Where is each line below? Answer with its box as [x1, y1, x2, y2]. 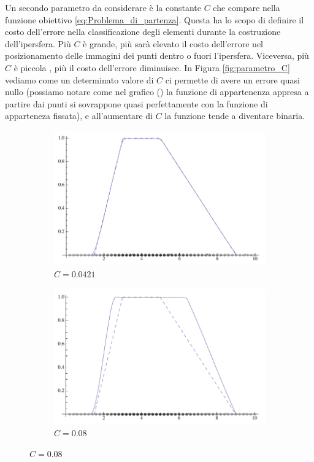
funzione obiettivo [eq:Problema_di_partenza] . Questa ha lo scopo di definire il [5, 13, 304, 26]
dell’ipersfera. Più [5, 37, 71, 50]
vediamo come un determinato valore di [5, 73, 154, 86]
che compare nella [213, 1, 280, 13]
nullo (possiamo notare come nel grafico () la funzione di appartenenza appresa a [5, 85, 309, 98]
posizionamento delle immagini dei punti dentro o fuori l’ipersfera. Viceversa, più [5, 49, 309, 62]
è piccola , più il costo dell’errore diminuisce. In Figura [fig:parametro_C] [13, 61, 290, 74]
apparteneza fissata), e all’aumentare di [5, 109, 153, 122]
